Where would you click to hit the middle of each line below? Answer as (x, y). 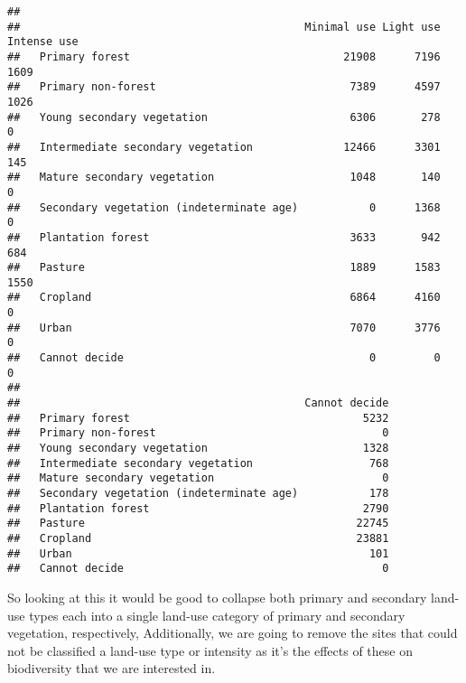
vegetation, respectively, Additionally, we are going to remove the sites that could (233, 633)
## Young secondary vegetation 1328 (198, 449)
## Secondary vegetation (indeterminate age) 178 (198, 493)
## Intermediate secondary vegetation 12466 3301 (224, 147)
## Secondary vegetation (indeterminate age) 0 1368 (224, 207)
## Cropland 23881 (198, 538)
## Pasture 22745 (198, 524)
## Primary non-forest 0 (198, 433)
